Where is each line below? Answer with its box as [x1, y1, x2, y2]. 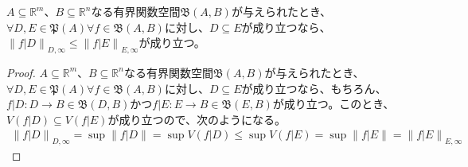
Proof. [6, 64, 36, 80]
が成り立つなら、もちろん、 [241, 80, 387, 96]
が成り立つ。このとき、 [272, 95, 395, 112]
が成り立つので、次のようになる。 [107, 111, 286, 127]
